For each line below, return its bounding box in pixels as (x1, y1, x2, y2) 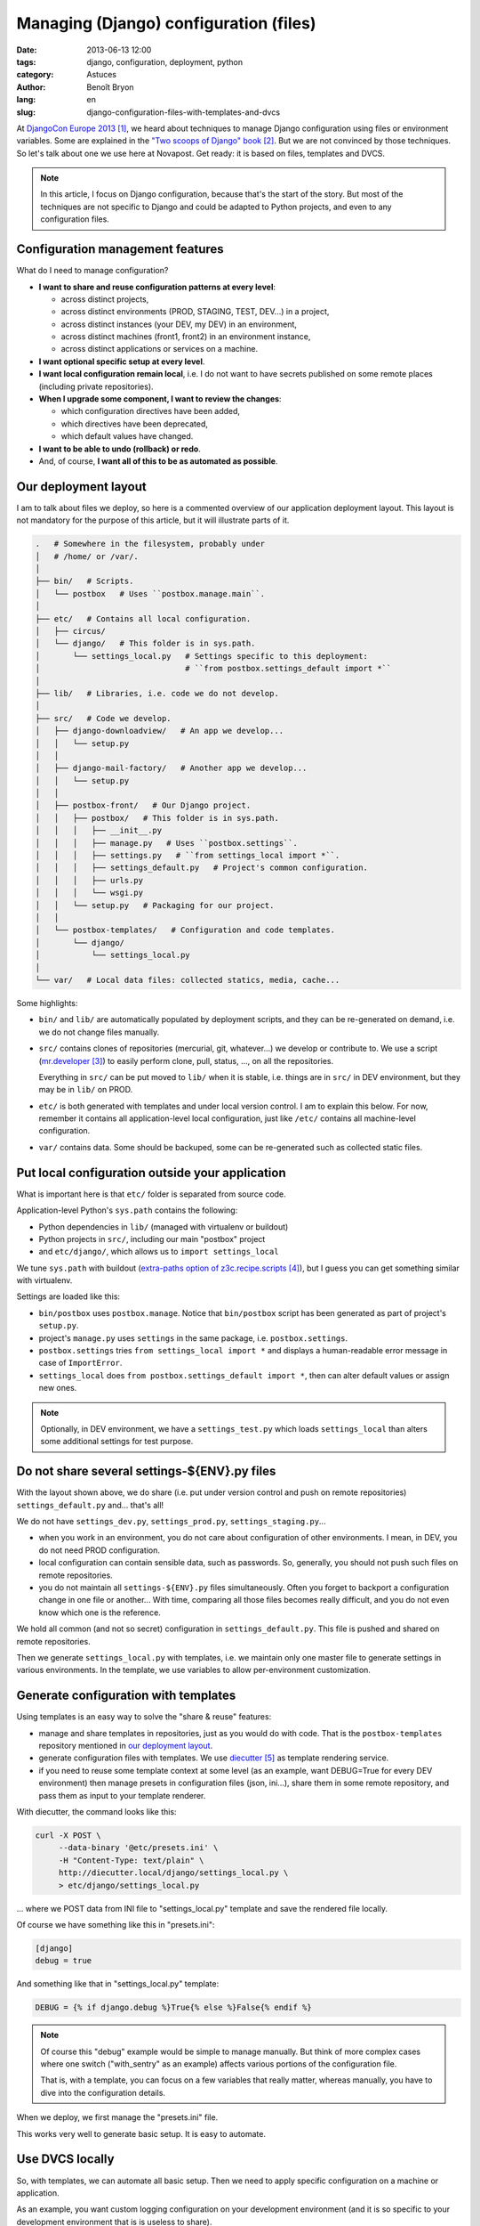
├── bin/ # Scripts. (35, 576, 134, 587)
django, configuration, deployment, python (86, 56, 244, 67)
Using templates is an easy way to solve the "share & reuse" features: (16, 1711, 272, 1722)
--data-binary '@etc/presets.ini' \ (58, 1843, 219, 1853)
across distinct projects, (60, 294, 149, 305)
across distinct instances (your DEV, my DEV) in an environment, (60, 319, 298, 329)
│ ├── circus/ (35, 626, 107, 637)
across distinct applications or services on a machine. (60, 344, 258, 354)
